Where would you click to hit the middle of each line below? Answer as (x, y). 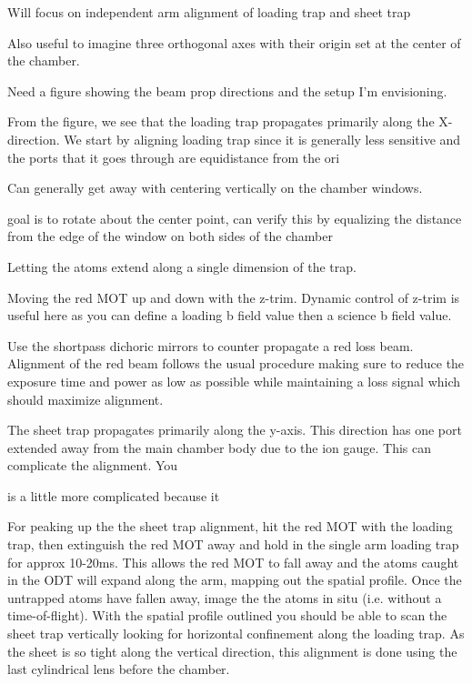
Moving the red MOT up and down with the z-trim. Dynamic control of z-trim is (234, 297)
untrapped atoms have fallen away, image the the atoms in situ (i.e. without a (225, 597)
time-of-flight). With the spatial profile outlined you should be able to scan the (227, 615)
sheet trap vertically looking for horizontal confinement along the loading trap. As (236, 634)
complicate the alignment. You (93, 465)
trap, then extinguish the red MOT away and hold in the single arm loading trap (233, 544)
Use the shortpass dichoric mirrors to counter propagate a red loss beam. (211, 345)
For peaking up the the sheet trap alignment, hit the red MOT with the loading (230, 526)
